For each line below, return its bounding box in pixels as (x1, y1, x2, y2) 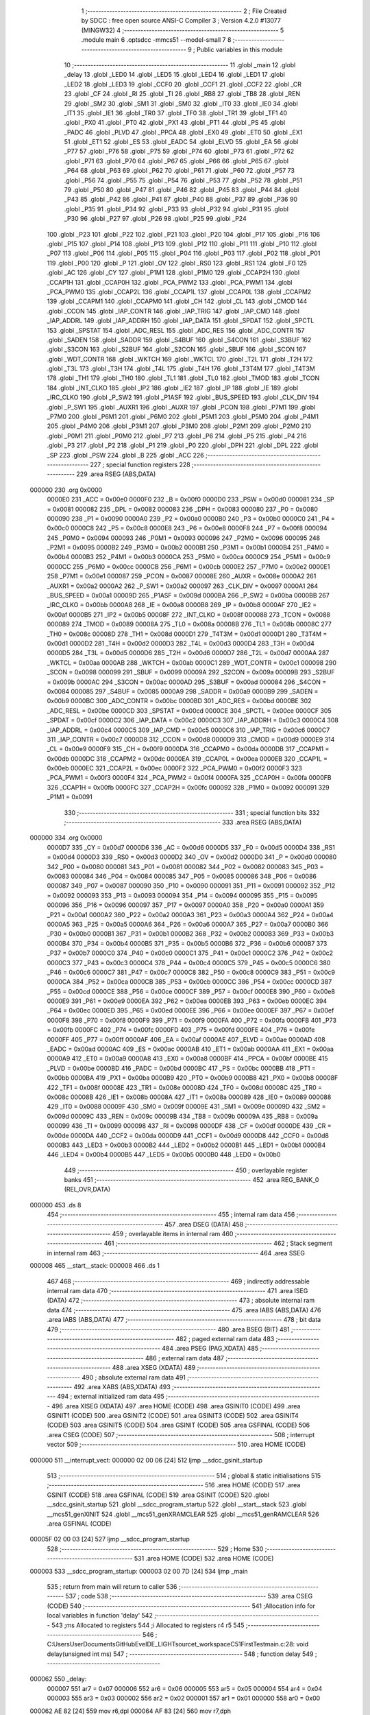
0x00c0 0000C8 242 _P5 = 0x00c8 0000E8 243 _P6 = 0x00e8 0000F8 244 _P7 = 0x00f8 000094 (47, 524, 328, 532)
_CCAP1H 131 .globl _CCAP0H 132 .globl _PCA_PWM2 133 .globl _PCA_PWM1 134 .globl (47, 278, 293, 286)
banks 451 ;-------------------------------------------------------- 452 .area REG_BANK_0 (64, 1176, 319, 1184)
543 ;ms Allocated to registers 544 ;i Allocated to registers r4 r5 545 (51, 1621, 245, 1629)
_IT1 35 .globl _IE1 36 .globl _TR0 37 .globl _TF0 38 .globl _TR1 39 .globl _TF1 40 (64, 108, 288, 117)
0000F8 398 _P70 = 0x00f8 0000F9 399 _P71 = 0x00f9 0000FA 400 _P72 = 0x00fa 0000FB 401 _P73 (47, 1016, 337, 1024)
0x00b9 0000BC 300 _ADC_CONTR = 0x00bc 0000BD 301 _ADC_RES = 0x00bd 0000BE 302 (47, 697, 312, 705)
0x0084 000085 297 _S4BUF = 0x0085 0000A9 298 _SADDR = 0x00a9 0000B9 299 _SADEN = (47, 687, 319, 696)
